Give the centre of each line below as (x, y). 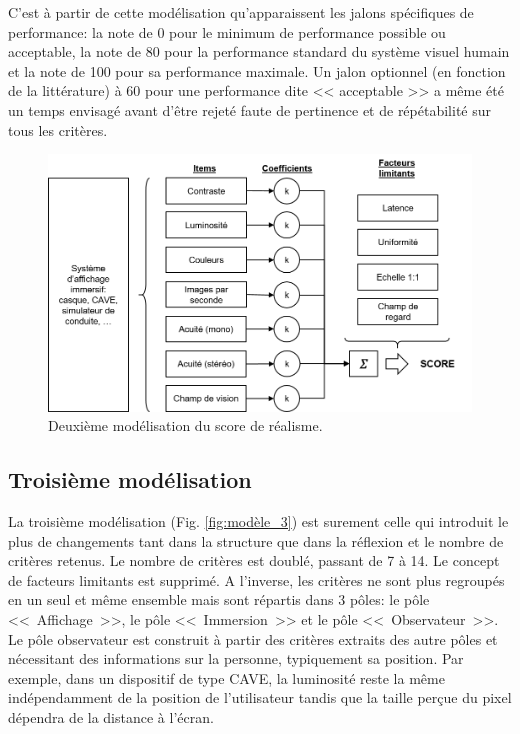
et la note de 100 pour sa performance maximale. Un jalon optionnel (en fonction (257, 70)
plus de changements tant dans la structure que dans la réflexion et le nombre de (256, 540)
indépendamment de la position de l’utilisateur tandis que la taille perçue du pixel (260, 697)
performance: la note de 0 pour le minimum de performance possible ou (227, 31)
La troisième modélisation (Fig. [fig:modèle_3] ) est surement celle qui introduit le (258, 521)
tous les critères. (58, 129)
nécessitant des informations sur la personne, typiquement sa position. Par (236, 658)
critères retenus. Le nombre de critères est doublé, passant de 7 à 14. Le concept (254, 560)
